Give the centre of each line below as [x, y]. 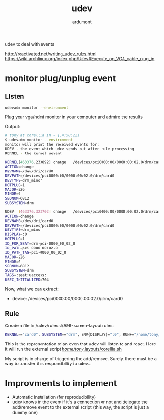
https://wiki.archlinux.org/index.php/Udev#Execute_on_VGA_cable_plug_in [80, 58]
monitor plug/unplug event [61, 79]
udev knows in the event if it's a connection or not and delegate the [80, 402]
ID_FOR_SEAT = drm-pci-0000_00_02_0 [40, 244]
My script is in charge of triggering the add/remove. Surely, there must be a [81, 358]
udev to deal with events [30, 44]
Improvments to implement [61, 383]
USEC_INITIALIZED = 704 [27, 280]
